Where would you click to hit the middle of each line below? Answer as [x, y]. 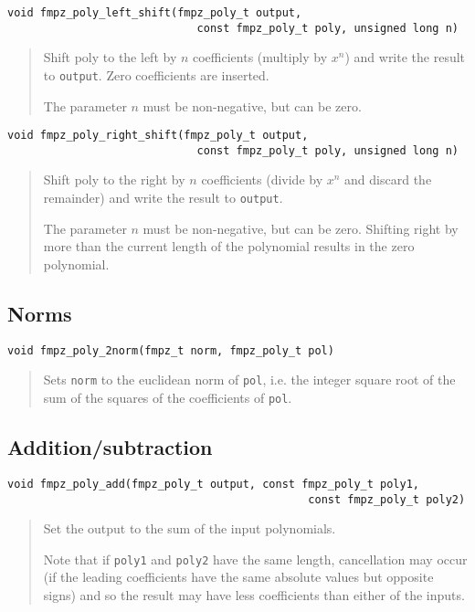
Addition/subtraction [110, 447]
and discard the [388, 179]
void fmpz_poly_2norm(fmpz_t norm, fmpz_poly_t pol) [171, 350]
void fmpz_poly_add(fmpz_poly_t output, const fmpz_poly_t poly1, [214, 484]
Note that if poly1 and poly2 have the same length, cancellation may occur [255, 559]
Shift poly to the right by [114, 179]
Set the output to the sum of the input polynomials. [190, 528]
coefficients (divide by [262, 179]
